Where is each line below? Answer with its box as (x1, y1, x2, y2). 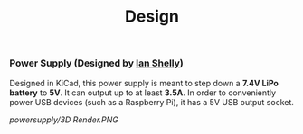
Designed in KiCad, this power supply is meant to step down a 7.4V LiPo (9, 77, 279, 88)
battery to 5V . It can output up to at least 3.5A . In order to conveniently (9, 87, 277, 98)
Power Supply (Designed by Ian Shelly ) (9, 57, 184, 69)
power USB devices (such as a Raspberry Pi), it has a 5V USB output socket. (9, 96, 294, 107)
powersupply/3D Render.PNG (9, 114, 119, 125)
